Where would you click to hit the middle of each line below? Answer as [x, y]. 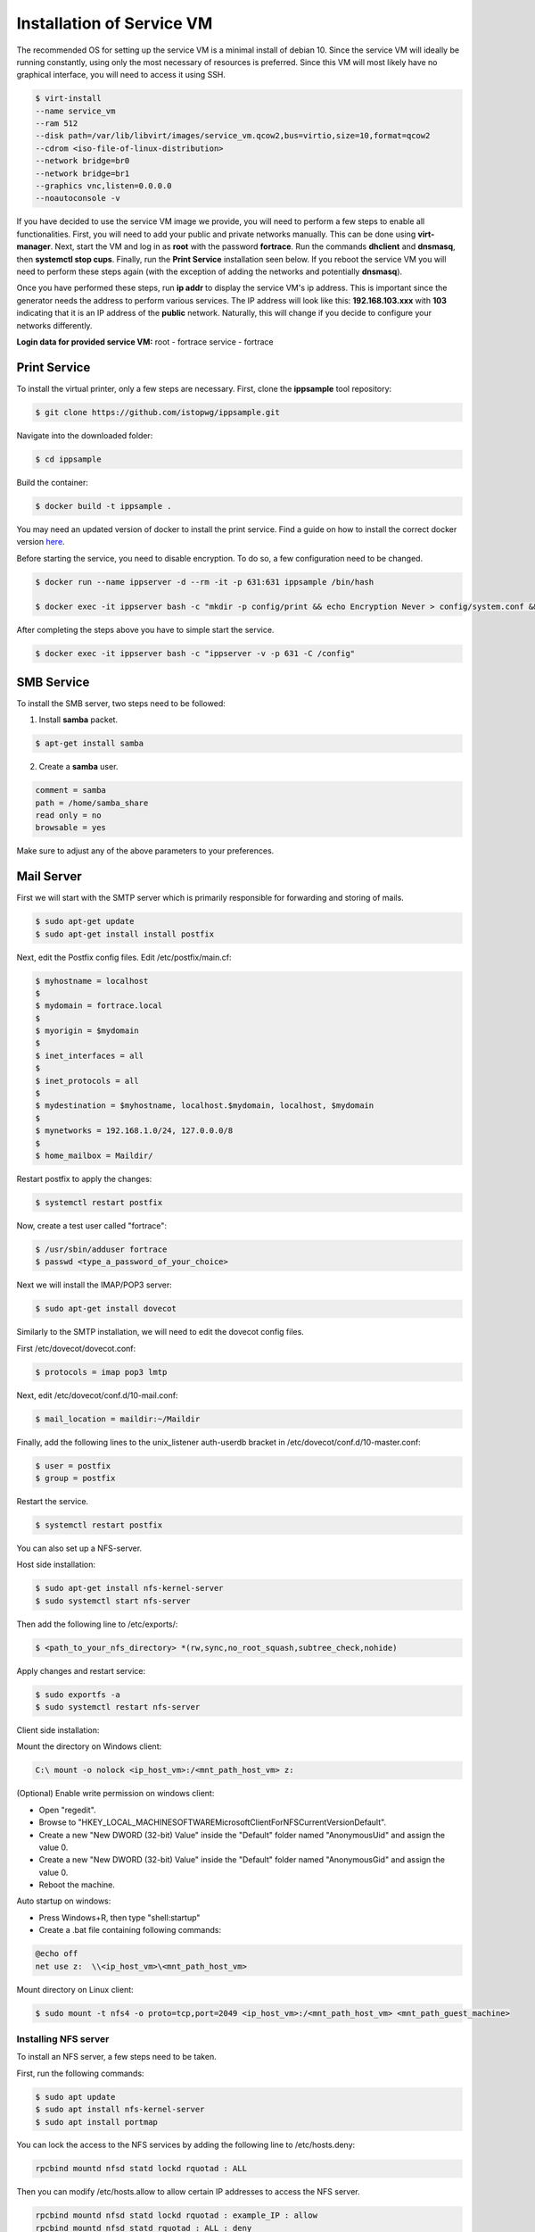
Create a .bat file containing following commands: [130, 1930]
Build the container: [52, 482]
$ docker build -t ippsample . [104, 506]
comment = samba [71, 791]
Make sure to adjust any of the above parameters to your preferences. [145, 851]
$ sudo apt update [75, 2097]
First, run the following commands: [80, 2073]
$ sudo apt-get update [85, 921]
